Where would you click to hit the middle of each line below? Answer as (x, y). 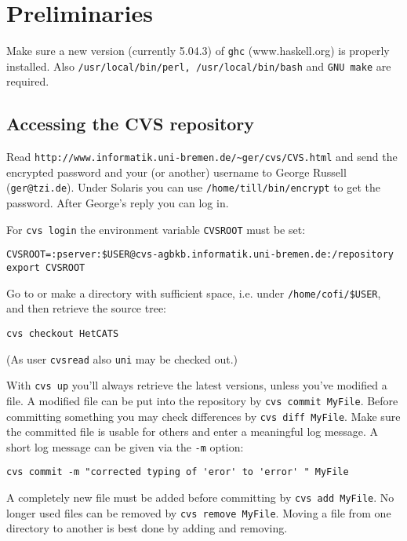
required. (28, 81)
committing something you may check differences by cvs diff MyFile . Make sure (203, 416)
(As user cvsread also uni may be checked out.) (122, 358)
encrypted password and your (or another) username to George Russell (176, 172)
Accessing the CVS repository (131, 124)
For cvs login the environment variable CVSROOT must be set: (156, 229)
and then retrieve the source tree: (86, 308)
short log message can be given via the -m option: (125, 446)
